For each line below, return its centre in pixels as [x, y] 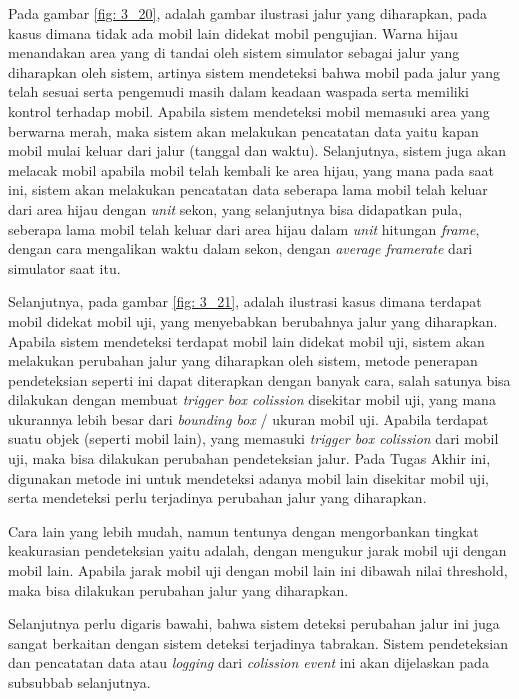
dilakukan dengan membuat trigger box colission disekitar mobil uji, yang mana [252, 399]
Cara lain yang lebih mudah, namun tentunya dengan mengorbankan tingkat [243, 530]
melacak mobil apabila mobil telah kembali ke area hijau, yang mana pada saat [251, 169]
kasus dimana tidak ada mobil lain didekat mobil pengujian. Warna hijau [233, 32]
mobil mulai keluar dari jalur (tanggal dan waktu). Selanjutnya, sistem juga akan [257, 150]
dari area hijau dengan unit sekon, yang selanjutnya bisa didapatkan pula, [235, 208]
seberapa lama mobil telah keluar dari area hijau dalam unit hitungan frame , [244, 228]
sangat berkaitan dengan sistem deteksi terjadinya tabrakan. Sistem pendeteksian [258, 642]
